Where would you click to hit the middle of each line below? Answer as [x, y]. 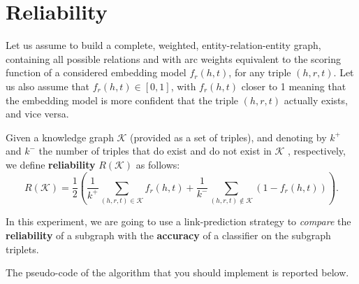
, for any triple [260, 72]
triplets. [22, 249]
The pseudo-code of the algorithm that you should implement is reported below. [177, 272]
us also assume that [48, 86]
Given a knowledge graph [60, 137]
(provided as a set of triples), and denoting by [228, 137]
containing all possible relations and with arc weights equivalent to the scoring [174, 58]
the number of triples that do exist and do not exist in [155, 151]
